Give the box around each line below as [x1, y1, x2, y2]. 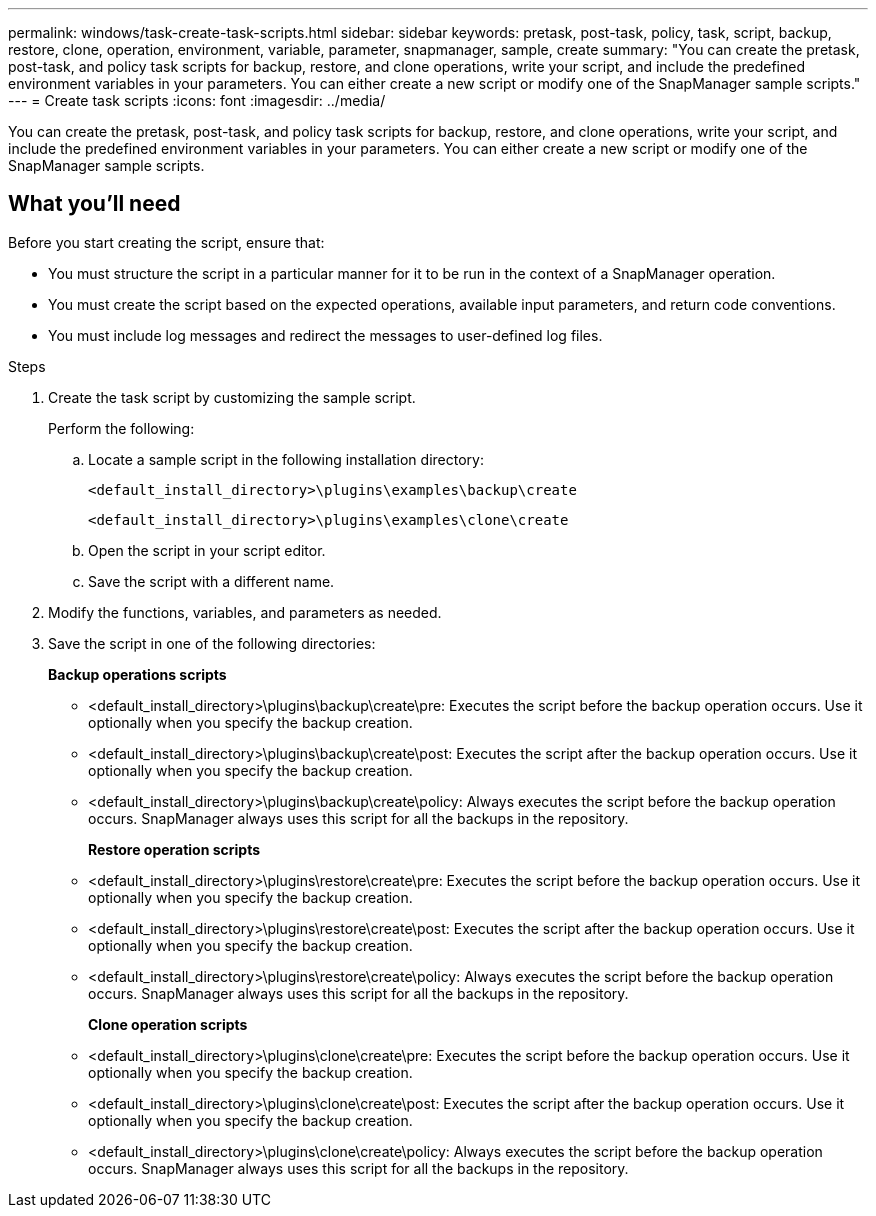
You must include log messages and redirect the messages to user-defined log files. [48, 326, 603, 344]
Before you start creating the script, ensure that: [8, 233, 325, 251]
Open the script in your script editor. [88, 541, 326, 559]
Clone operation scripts [88, 1015, 248, 1033]
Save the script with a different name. [88, 572, 335, 590]
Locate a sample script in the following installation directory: [88, 450, 484, 468]
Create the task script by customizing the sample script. [48, 388, 416, 406]
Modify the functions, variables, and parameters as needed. [48, 603, 442, 621]
